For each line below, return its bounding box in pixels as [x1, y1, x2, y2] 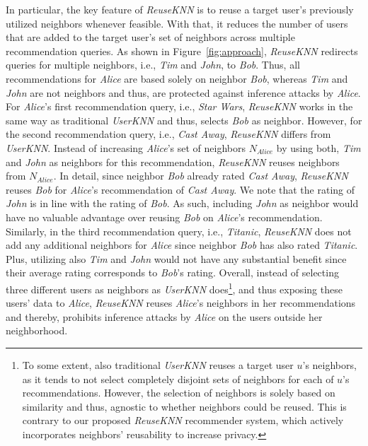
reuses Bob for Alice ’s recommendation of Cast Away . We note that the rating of [6, 182, 355, 196]
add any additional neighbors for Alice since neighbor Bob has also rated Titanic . [6, 237, 358, 252]
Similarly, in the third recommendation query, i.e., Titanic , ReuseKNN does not [6, 223, 352, 238]
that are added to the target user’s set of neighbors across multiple [6, 30, 295, 45]
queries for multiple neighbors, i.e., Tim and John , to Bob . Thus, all [6, 57, 300, 72]
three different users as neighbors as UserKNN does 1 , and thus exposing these [6, 279, 343, 296]
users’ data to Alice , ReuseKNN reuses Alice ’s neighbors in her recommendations [6, 295, 356, 310]
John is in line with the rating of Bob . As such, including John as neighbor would [6, 196, 359, 211]
